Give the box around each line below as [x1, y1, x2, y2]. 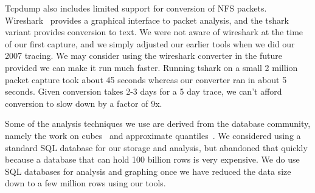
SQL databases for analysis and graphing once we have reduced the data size [5, 164, 291, 177]
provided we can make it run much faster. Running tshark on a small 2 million [5, 61, 298, 73]
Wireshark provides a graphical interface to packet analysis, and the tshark [5, 13, 289, 26]
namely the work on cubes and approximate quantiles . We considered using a [5, 129, 301, 141]
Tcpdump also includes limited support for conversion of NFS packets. [5, 2, 267, 14]
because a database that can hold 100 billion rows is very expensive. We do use [5, 153, 300, 166]
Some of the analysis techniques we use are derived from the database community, [5, 117, 311, 130]
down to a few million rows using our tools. [5, 177, 166, 189]
